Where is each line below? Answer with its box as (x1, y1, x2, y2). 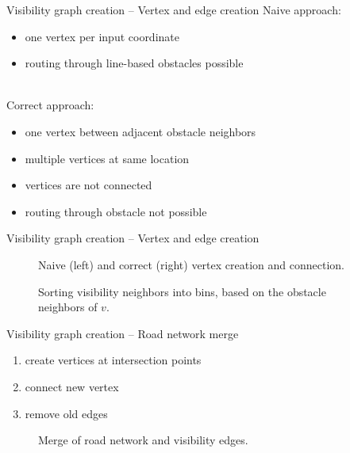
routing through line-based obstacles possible (25, 55, 244, 71)
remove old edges (25, 405, 108, 421)
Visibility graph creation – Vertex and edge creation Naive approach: (6, 2, 341, 17)
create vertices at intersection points (25, 352, 202, 368)
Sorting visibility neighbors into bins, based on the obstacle (38, 283, 326, 299)
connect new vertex (25, 378, 119, 394)
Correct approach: (6, 97, 94, 113)
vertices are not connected (25, 177, 152, 193)
